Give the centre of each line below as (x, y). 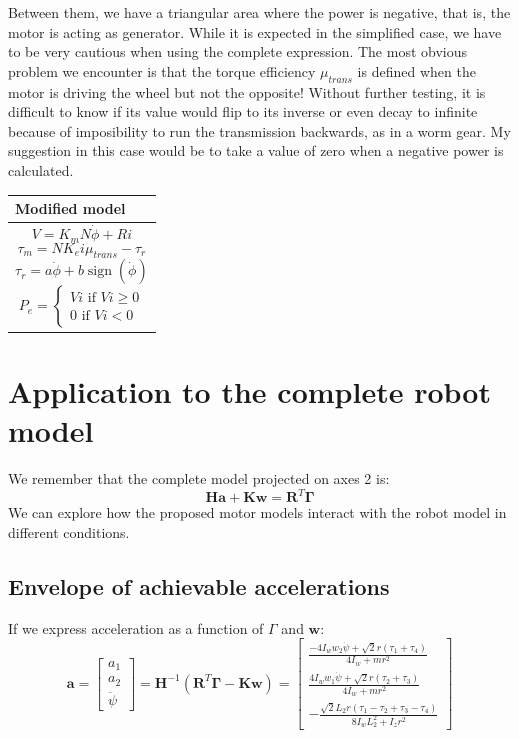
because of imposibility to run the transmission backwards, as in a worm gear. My (259, 130)
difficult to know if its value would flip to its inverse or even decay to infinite (243, 111)
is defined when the (416, 70)
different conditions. (69, 531)
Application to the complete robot (249, 391)
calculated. (41, 169)
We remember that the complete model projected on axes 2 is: (199, 478)
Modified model (70, 208)
